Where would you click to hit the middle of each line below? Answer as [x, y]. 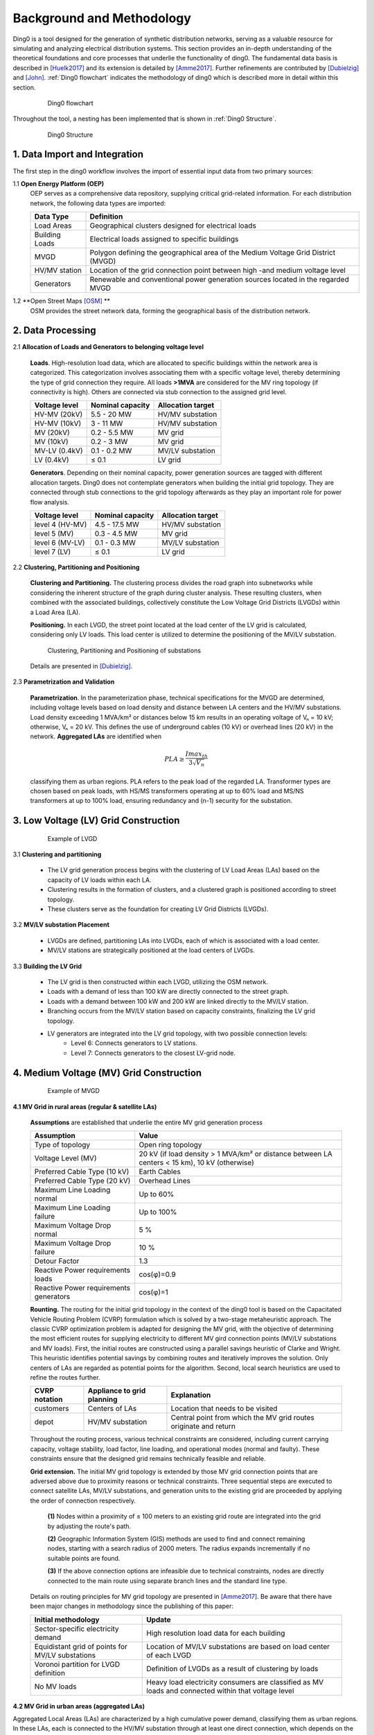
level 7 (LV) [53, 552]
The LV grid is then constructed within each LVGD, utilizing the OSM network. [158, 981]
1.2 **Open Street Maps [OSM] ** [62, 301]
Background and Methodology [102, 18]
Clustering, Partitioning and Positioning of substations [124, 650]
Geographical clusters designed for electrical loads [173, 226]
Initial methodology [67, 1619]
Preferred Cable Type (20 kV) [82, 1181]
